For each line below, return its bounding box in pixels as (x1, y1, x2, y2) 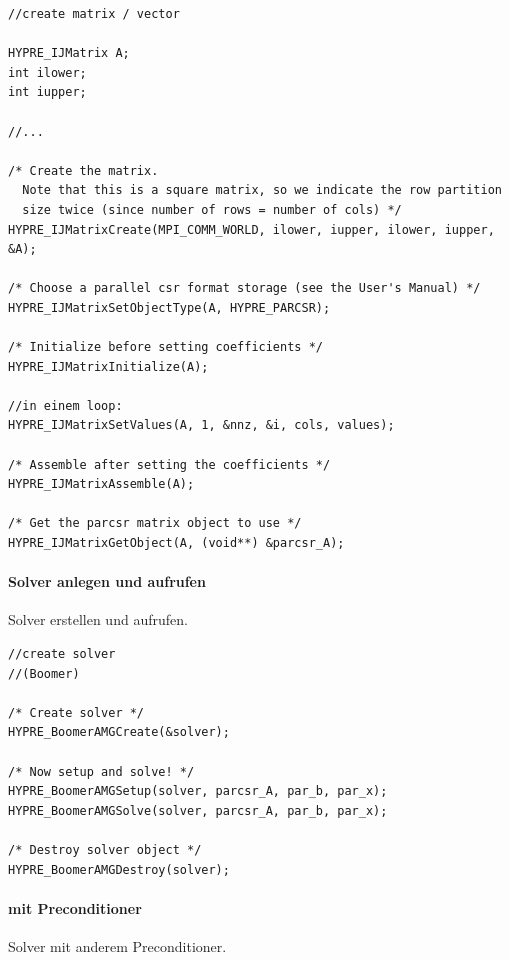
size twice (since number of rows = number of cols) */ (22, 202, 402, 217)
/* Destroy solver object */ (8, 842, 202, 857)
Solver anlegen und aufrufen (8, 571, 206, 592)
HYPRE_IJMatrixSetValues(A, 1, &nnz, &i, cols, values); (8, 418, 395, 433)
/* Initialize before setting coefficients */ (8, 340, 323, 355)
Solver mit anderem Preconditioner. (8, 935, 227, 956)
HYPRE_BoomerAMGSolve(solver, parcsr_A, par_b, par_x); (8, 803, 388, 818)
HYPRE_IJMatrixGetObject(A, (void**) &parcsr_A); (8, 536, 345, 551)
